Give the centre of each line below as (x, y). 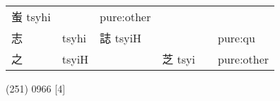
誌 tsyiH (121, 38)
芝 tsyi (179, 59)
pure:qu (236, 37)
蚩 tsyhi (31, 17)
